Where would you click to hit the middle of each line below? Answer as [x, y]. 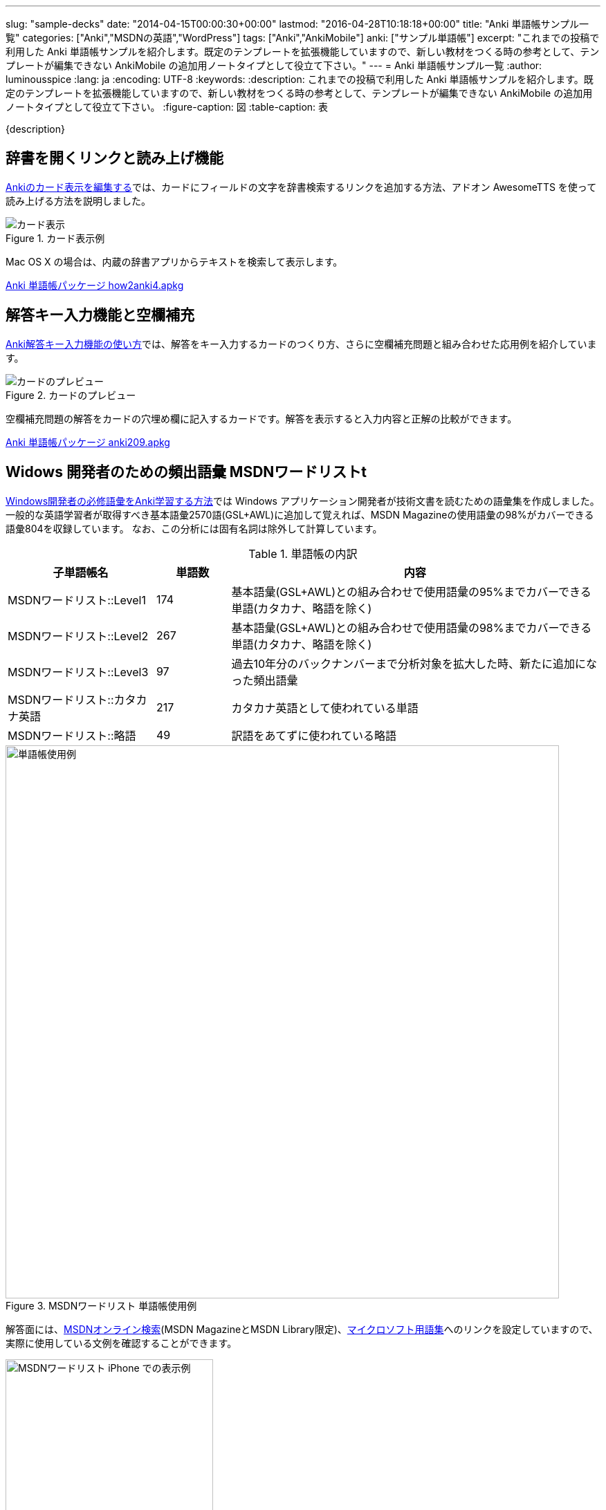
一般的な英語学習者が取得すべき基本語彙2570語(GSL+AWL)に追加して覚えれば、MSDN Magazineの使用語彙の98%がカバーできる [300, 514]
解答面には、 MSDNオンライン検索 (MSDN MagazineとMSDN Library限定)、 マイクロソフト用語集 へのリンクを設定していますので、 [302, 1329]
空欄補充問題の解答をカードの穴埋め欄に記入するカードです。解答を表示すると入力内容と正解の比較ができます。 [261, 418]
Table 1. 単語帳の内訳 [303, 553]
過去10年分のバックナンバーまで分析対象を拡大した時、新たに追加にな [414, 663]
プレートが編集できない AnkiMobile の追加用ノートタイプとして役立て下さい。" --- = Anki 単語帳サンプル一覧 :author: [274, 65]
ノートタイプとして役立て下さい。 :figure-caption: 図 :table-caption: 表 [167, 107]
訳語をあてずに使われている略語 [314, 735]
